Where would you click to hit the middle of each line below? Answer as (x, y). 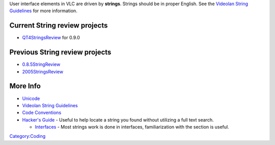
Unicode (31, 98)
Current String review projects (59, 26)
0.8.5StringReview (41, 64)
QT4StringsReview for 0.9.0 (51, 38)
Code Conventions (42, 113)
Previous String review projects (60, 52)
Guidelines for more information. (43, 11)
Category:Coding (28, 136)
